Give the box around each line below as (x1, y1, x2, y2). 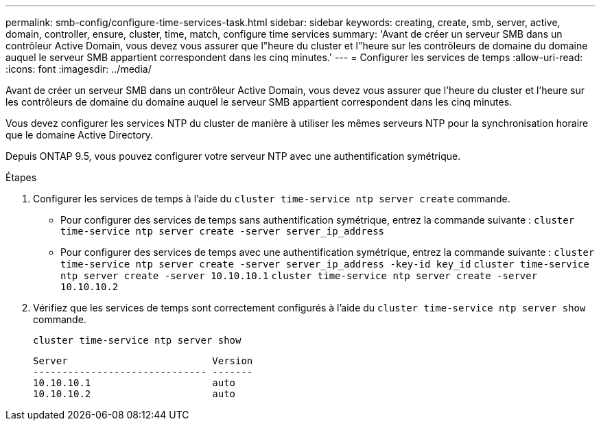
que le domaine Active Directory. (5, 129, 153, 141)
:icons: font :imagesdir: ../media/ (5, 63, 152, 75)
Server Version (33, 355, 253, 366)
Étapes (5, 171, 37, 183)
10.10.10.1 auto (33, 377, 236, 388)
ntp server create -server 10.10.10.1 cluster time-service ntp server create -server (60, 270, 538, 281)
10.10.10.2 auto (33, 388, 236, 399)
